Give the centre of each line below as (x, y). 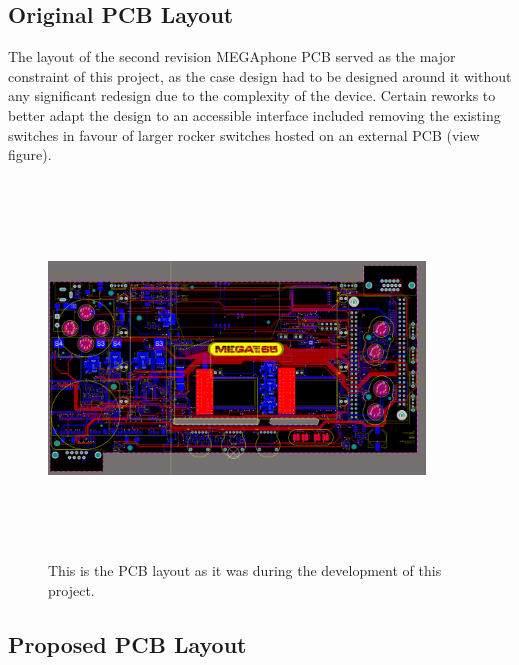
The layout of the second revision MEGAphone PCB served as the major (232, 56)
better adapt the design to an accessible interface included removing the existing (254, 114)
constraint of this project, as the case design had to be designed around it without (260, 75)
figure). (30, 154)
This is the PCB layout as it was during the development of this (245, 570)
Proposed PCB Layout (127, 643)
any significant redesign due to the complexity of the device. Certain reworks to (252, 95)
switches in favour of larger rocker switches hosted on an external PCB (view (244, 134)
